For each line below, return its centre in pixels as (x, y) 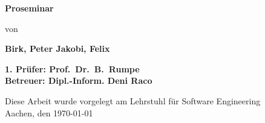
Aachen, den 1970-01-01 (49, 112)
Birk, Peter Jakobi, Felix (57, 49)
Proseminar (29, 8)
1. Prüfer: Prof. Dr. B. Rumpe (72, 68)
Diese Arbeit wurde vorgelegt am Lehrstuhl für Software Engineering (133, 100)
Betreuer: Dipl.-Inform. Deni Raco (79, 80)
